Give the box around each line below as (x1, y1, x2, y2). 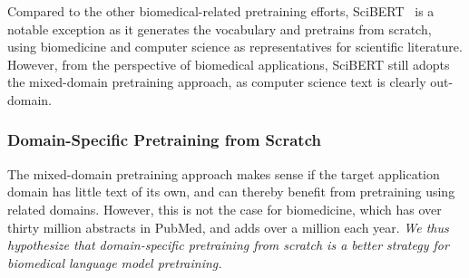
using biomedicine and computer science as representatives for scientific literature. (7, 37, 463, 56)
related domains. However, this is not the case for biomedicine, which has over (7, 199, 442, 218)
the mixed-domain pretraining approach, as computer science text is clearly (7, 72, 426, 91)
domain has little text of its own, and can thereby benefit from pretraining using (7, 182, 455, 201)
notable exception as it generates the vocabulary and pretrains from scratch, (7, 19, 432, 38)
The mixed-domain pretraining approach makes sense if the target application (7, 164, 440, 183)
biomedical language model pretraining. (7, 253, 222, 272)
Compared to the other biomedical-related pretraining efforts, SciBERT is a (7, 2, 435, 20)
